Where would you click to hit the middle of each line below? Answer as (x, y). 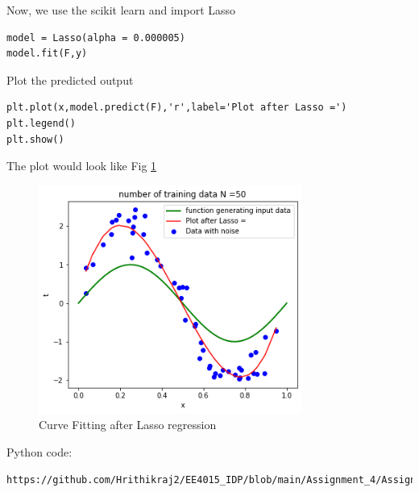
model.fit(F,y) (47, 54)
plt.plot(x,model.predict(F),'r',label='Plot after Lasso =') (177, 108)
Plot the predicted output (70, 79)
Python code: (39, 451)
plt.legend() (41, 123)
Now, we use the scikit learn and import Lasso (121, 10)
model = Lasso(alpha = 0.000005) (96, 38)
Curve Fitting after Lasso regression (128, 425)
